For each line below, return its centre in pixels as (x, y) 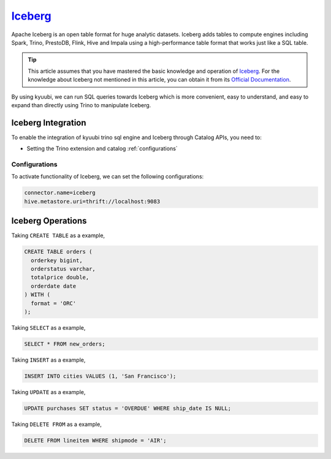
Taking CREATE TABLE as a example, (58, 235)
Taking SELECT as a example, (48, 327)
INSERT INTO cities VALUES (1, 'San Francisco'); (100, 376)
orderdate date (54, 286)
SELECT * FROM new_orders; (65, 344)
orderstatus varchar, (63, 269)
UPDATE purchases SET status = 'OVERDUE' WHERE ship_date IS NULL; (128, 408)
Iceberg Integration (49, 123)
